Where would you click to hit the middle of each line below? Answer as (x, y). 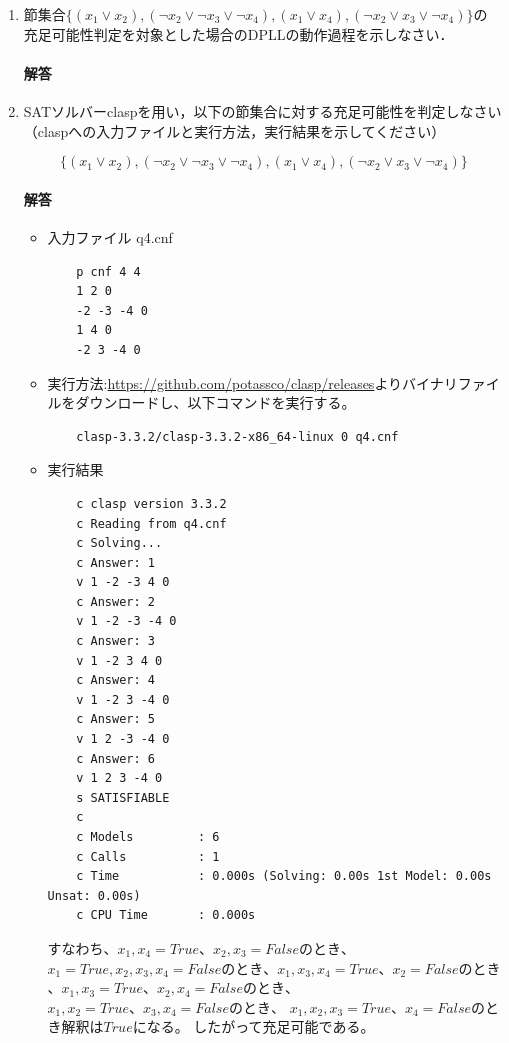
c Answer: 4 (115, 680)
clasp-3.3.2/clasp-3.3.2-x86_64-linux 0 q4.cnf (237, 436)
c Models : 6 (148, 837)
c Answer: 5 (115, 719)
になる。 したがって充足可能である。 (253, 1026)
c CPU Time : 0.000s (166, 915)
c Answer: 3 (115, 641)
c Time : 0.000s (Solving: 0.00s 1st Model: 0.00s (284, 876)
